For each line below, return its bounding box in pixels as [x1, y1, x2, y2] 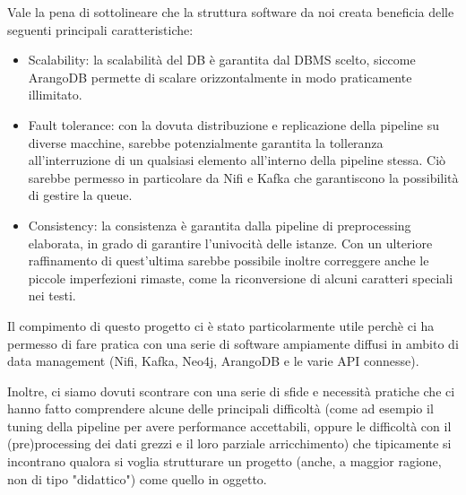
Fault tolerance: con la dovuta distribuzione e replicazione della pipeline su [28, 115, 440, 134]
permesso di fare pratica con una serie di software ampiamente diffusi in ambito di [7, 334, 459, 352]
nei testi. [28, 286, 76, 305]
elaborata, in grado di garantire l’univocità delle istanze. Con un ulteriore [28, 233, 433, 252]
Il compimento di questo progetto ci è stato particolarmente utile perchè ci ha [7, 316, 435, 334]
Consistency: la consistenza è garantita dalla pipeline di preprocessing [28, 215, 411, 234]
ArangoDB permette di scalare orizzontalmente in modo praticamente [28, 67, 412, 86]
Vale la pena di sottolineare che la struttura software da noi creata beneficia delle [7, 3, 454, 21]
